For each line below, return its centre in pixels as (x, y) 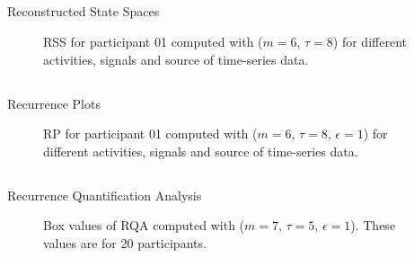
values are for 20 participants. (125, 242)
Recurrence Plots (54, 103)
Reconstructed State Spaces (84, 11)
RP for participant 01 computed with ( (150, 133)
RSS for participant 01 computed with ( (153, 41)
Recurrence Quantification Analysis (105, 195)
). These (373, 225)
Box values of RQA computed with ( (144, 225)
